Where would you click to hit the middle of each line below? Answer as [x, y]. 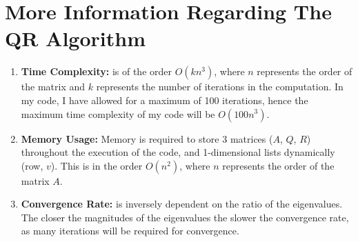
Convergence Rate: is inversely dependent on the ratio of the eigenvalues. [182, 204]
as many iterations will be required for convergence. [130, 231]
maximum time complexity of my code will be [118, 113]
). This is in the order [97, 165]
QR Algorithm [75, 38]
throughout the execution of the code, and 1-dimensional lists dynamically [178, 152]
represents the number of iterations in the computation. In [220, 87]
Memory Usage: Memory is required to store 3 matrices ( [147, 138]
